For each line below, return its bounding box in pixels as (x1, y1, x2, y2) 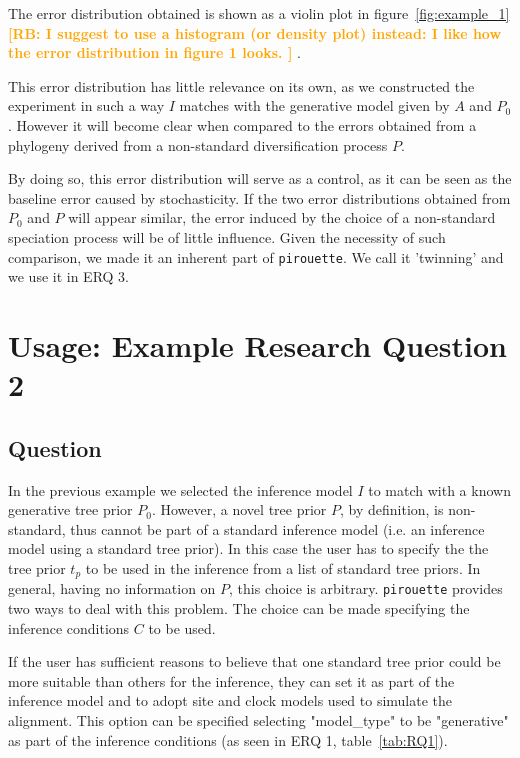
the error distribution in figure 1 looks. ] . (8, 42, 301, 63)
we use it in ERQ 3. (8, 266, 130, 287)
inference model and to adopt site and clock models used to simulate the (8, 690, 453, 711)
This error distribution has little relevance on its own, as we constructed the (8, 75, 475, 96)
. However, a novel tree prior (151, 499, 327, 520)
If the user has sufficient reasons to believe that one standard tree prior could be (8, 651, 501, 672)
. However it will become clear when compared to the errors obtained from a (8, 114, 477, 135)
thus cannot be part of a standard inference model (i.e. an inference (70, 518, 485, 539)
